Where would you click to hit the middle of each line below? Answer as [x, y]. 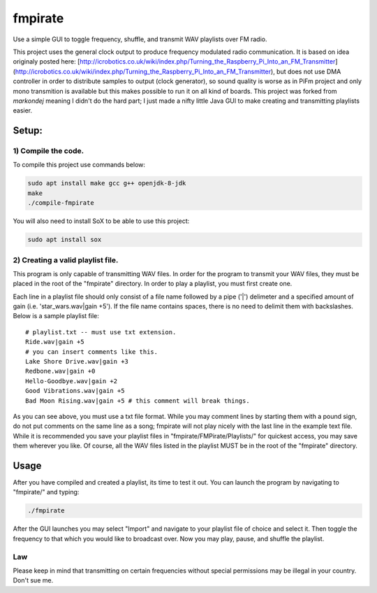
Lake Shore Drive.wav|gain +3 [77, 362]
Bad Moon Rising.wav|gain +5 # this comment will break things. [138, 401]
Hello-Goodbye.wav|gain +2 [72, 381]
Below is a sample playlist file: [56, 316]
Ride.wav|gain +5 [55, 342]
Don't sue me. [33, 580]
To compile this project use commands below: [79, 165]
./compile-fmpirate [61, 203]
